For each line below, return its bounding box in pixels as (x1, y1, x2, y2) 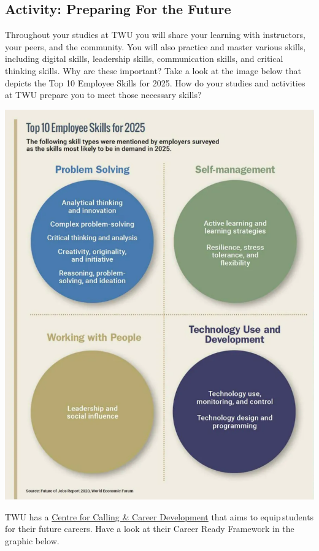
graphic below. (5, 534, 60, 547)
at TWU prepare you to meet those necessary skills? (5, 88, 202, 101)
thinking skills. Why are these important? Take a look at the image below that (5, 64, 301, 77)
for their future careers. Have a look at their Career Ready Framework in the (5, 522, 294, 535)
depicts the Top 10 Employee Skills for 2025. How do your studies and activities (5, 76, 306, 89)
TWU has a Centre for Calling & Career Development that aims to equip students (5, 510, 314, 523)
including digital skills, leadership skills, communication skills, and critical (5, 52, 283, 65)
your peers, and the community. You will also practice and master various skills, (5, 40, 306, 53)
